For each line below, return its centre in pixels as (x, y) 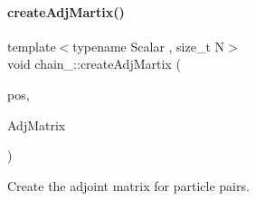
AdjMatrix (37, 124)
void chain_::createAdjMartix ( (94, 64)
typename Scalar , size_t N (149, 46)
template (32, 46)
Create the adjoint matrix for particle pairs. (128, 185)
